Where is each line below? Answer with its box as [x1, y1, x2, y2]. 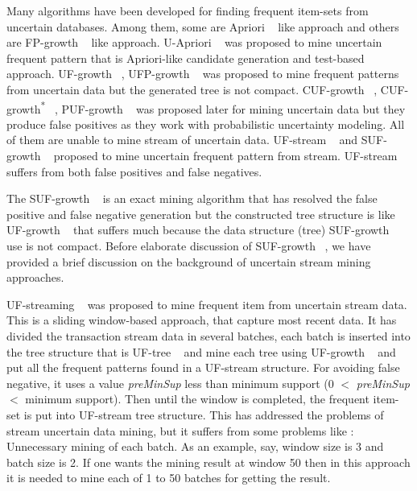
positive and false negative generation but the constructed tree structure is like [6, 205, 395, 222]
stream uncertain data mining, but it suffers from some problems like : [6, 422, 354, 439]
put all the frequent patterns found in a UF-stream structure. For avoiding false [6, 359, 400, 376]
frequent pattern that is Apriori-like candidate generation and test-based [6, 49, 365, 66]
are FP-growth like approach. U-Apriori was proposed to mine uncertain [6, 34, 382, 51]
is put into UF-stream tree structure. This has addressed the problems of [23, 406, 384, 423]
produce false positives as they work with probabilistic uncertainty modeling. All [6, 115, 405, 132]
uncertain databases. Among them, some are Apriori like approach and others [6, 18, 399, 35]
